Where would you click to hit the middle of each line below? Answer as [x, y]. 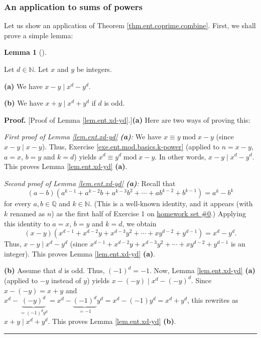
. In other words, [180, 156]
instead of [66, 280]
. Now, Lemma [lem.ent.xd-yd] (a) [203, 270]
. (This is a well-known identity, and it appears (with [171, 203]
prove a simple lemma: [39, 35]
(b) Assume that [30, 270]
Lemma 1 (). [25, 52]
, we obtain [139, 223]
